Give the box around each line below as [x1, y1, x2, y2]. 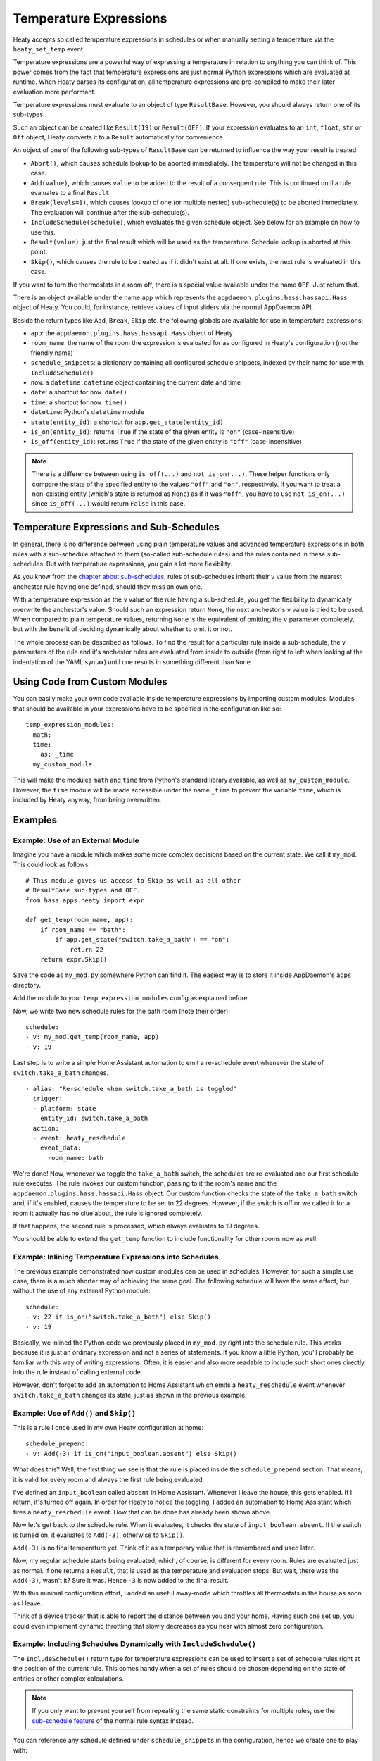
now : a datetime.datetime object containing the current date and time [30, 378, 241, 387]
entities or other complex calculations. [13, 1674, 125, 1683]
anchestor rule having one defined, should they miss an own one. [13, 582, 203, 591]
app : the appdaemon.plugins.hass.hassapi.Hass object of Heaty [30, 329, 234, 337]
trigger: [32, 1095, 63, 1102]
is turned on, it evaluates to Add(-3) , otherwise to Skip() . [13, 1531, 185, 1539]
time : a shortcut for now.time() [30, 398, 127, 406]
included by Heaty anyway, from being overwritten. [13, 795, 162, 804]
